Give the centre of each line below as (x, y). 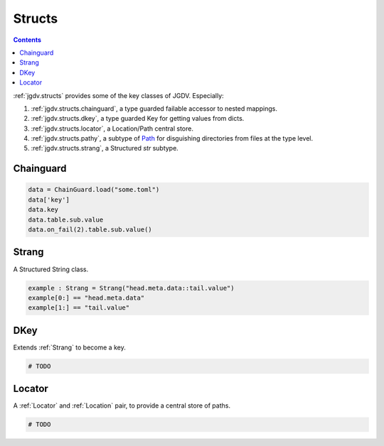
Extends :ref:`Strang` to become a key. (69, 347)
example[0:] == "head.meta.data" (86, 298)
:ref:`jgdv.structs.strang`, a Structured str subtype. (105, 148)
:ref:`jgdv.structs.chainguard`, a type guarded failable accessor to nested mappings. (154, 108)
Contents (27, 40)
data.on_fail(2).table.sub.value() (90, 230)
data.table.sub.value (66, 219)
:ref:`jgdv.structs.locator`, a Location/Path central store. (112, 129)
